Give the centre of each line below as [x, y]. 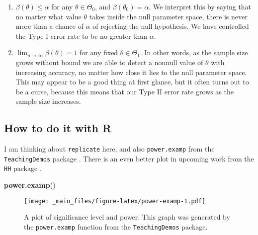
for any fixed [99, 52]
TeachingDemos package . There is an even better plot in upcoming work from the [129, 158]
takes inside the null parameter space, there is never [168, 16]
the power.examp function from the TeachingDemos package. [116, 226]
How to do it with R [58, 128]
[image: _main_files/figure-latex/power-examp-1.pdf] [115, 201]
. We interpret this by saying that [200, 6]
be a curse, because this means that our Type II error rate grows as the [125, 91]
